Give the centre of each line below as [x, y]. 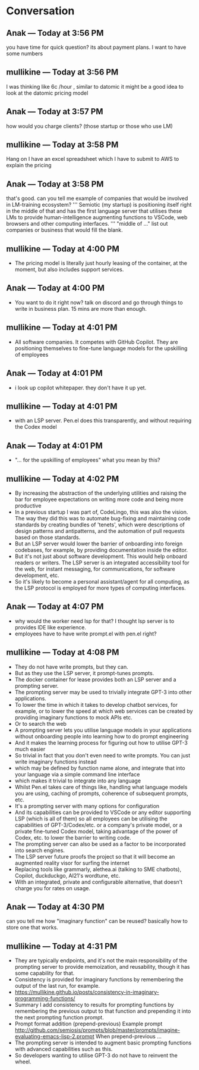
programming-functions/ [45, 999]
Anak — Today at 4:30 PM [55, 907]
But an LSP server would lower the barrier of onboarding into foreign [99, 544]
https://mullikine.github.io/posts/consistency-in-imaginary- [87, 992]
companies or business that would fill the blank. [64, 230]
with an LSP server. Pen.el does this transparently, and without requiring [103, 420]
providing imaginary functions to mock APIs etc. [73, 717]
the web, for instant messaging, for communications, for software [95, 569]
